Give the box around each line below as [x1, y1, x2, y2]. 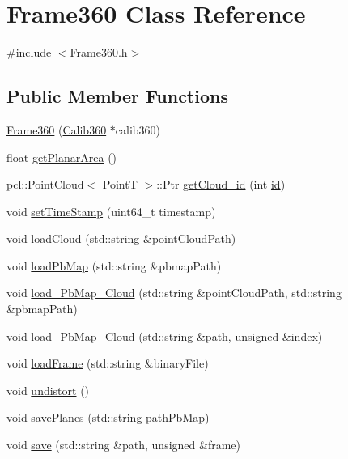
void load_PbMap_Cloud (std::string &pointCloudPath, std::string [6, 284, 342, 301]
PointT [102, 176, 138, 193]
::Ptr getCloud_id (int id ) [156, 176, 286, 193]
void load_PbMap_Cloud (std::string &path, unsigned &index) [6, 327, 323, 344]
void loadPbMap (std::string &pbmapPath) [6, 257, 222, 274]
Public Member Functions [6, 83, 228, 108]
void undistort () [6, 381, 90, 398]
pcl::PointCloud [6, 176, 84, 193]
